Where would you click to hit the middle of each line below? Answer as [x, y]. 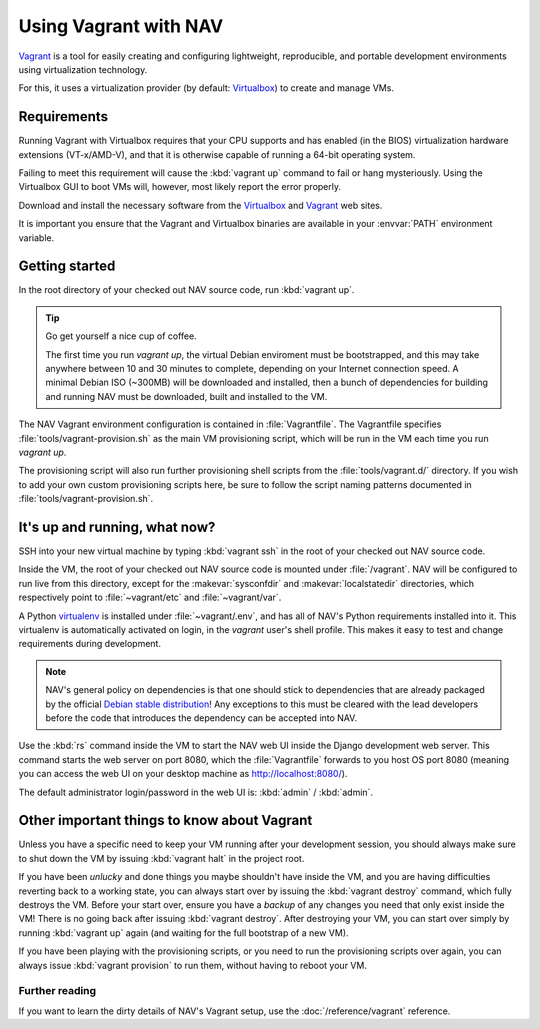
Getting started [67, 266]
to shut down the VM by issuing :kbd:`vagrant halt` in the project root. [161, 858]
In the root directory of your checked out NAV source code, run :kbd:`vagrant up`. [186, 290]
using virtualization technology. [83, 69]
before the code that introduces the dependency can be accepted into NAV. [201, 717]
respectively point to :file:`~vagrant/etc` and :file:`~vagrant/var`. [150, 597]
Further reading [57, 991]
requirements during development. [90, 644]
